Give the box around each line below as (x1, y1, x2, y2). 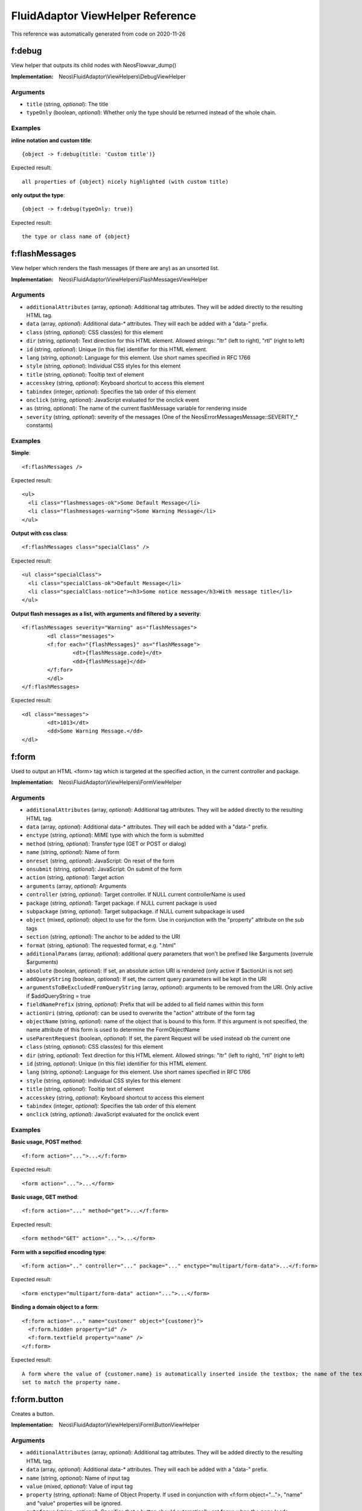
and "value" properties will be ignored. (26, 1500, 122, 1507)
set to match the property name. (22, 1379, 121, 1385)
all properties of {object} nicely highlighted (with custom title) (22, 178, 229, 185)
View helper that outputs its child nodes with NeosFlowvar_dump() (11, 62, 177, 69)
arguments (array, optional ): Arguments (26, 882, 127, 890)
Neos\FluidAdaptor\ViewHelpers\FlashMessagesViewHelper (59, 276, 208, 283)
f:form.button (11, 1394, 64, 1405)
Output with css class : (11, 529, 69, 537)
